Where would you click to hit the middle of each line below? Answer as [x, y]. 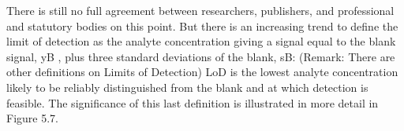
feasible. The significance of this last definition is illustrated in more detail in [193, 102]
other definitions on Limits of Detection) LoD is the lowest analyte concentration [202, 72]
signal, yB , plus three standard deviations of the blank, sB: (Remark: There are [201, 56]
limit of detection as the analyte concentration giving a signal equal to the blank [201, 41]
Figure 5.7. [32, 118]
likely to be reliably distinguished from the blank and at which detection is [187, 87]
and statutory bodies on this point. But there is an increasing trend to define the [202, 25]
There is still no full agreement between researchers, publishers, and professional [200, 10]
